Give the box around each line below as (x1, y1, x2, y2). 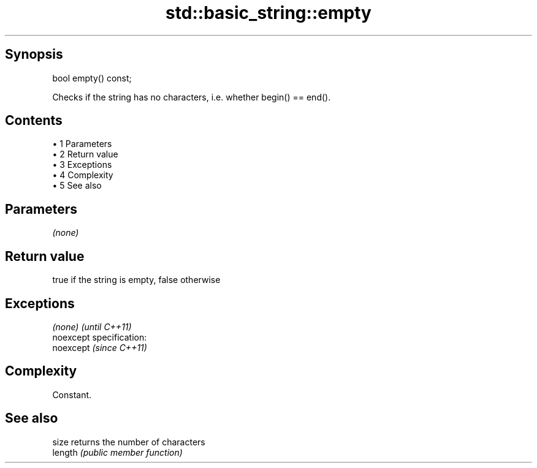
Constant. (52, 389, 92, 400)
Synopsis (5, 47, 63, 62)
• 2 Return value (52, 149, 118, 160)
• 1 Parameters (52, 138, 112, 149)
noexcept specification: (52, 331, 147, 342)
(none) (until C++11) (52, 321, 132, 332)
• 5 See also (52, 180, 102, 191)
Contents (5, 113, 63, 129)
